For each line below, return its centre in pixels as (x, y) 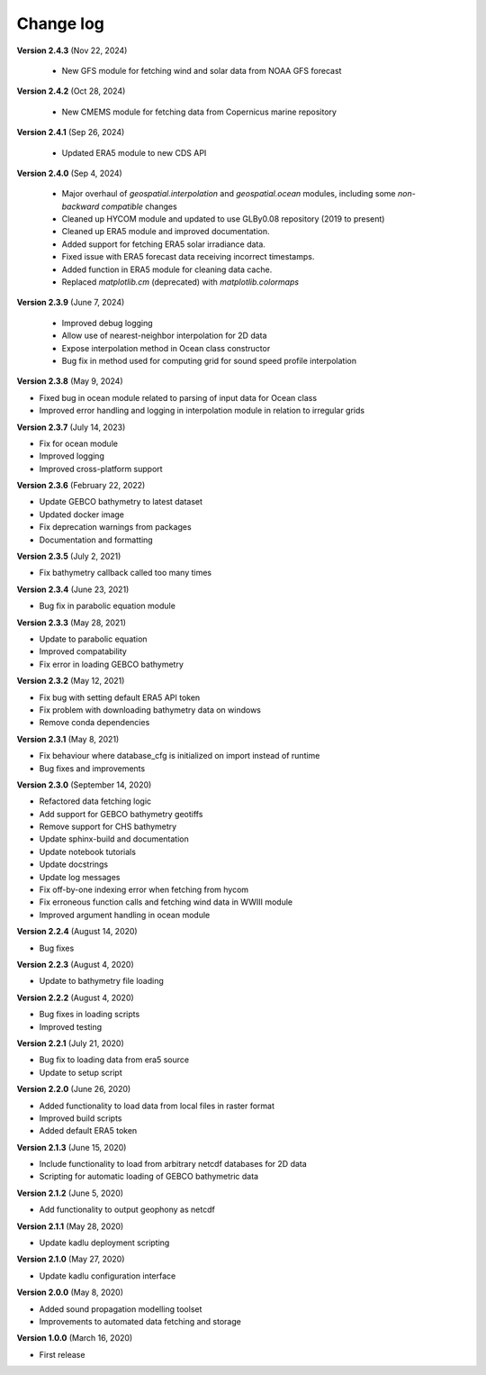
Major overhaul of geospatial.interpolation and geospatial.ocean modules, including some (229, 194)
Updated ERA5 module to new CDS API (134, 152)
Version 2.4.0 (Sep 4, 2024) (70, 173)
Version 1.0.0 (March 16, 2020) (75, 1338)
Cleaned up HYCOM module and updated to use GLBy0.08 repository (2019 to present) (223, 219)
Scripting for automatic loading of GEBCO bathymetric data (149, 1177)
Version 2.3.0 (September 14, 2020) (84, 785)
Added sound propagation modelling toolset (121, 1309)
